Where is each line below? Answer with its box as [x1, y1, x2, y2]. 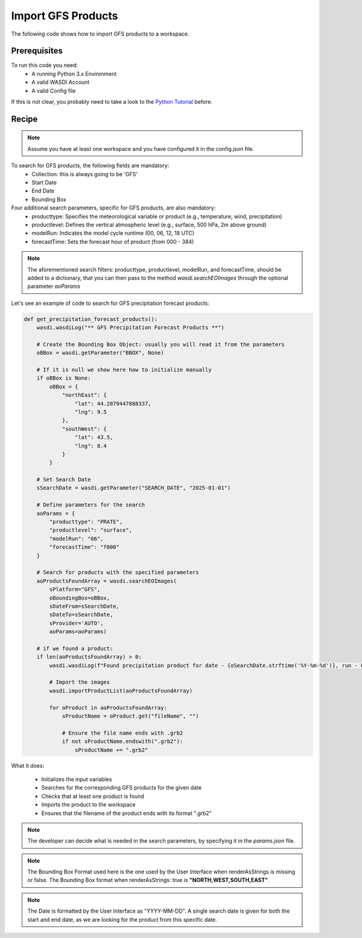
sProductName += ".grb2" [74, 746, 148, 753]
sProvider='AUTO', [49, 619, 104, 627]
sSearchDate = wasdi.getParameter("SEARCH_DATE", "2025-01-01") [36, 485, 231, 491]
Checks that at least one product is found [41, 793, 144, 800]
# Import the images [49, 679, 110, 686]
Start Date [31, 179, 57, 186]
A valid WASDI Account [31, 78, 90, 86]
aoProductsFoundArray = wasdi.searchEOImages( [36, 577, 177, 584]
